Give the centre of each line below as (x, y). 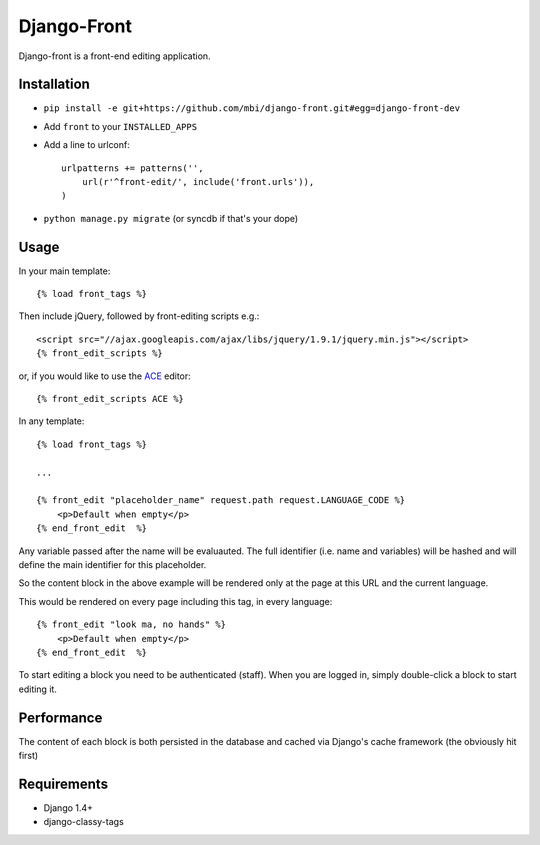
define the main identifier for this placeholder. (112, 564)
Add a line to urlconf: (86, 145)
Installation (54, 84)
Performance (60, 717)
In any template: (51, 421)
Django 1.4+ (68, 807)
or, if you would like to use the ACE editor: (105, 376)
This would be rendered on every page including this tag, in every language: (175, 601)
